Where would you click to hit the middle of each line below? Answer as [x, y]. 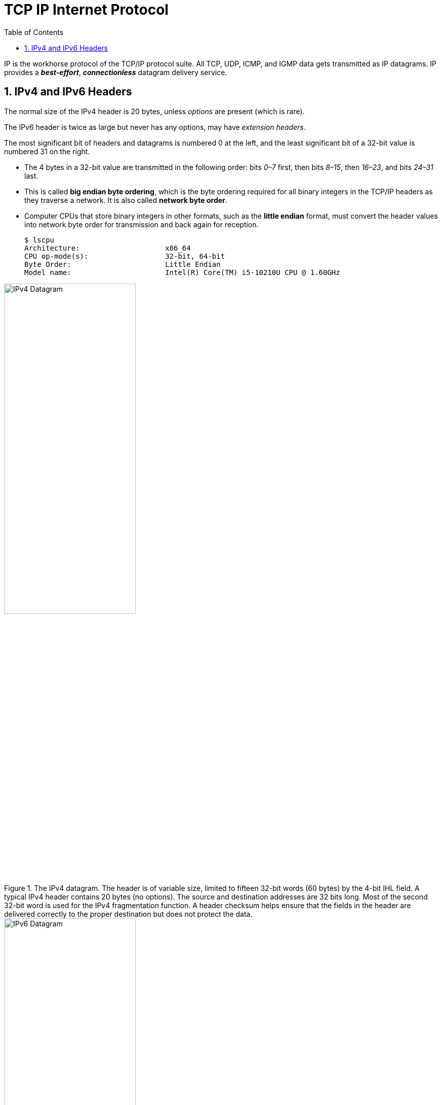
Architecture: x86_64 [108, 248]
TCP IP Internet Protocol [86, 10]
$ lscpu [39, 240]
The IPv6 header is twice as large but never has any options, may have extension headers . [155, 127]
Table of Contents [34, 32]
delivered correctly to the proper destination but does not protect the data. [128, 914]
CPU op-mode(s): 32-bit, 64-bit [125, 256]
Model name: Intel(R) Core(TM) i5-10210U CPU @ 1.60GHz [182, 272]
